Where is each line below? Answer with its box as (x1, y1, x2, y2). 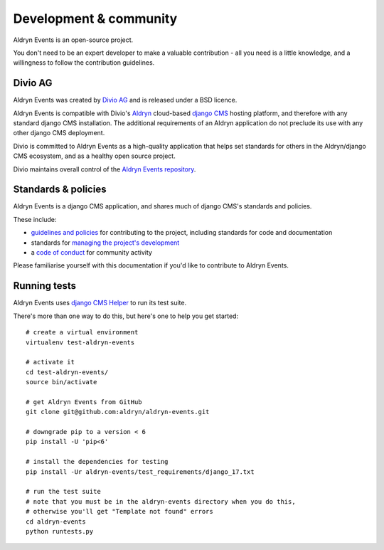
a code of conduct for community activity (31, 248, 153, 257)
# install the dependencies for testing (26, 458, 169, 466)
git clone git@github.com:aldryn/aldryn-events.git (26, 408, 210, 416)
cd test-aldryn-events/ (26, 368, 109, 376)
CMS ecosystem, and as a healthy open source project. (13, 152, 176, 160)
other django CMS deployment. (13, 129, 105, 137)
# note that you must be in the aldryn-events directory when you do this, (26, 497, 296, 505)
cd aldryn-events (26, 517, 86, 526)
